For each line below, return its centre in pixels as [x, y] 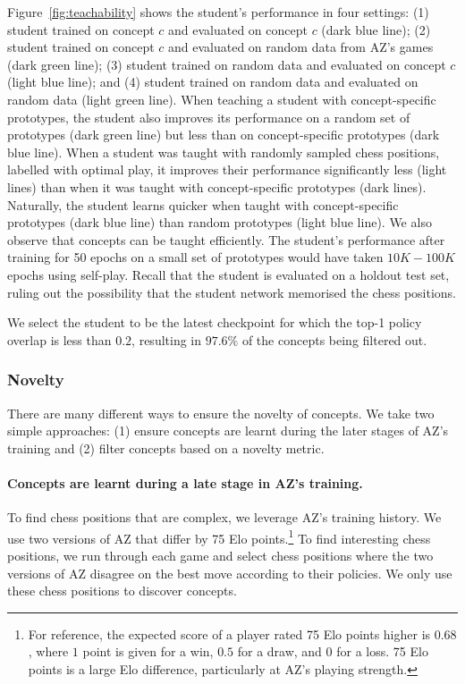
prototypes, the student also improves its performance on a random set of [209, 117]
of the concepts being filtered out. [334, 339]
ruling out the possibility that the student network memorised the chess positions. [232, 292]
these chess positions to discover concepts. [122, 591]
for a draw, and [279, 651]
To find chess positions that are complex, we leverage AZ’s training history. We [224, 517]
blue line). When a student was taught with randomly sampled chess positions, [224, 152]
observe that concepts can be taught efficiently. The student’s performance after [226, 239]
